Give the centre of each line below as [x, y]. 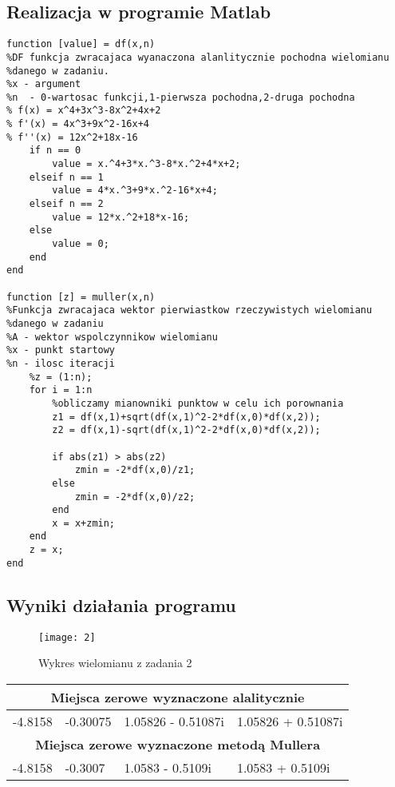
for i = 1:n [61, 390]
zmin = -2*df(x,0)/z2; [135, 497]
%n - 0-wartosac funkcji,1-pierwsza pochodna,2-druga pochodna [181, 97]
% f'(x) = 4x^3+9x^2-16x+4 [78, 124]
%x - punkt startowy [61, 350]
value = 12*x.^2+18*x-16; [121, 217]
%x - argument [44, 84]
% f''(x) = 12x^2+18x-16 [72, 137]
